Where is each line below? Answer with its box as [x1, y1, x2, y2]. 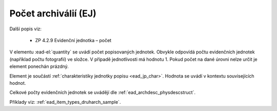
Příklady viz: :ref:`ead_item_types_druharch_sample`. [9, 99, 121, 105]
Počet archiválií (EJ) [9, 8, 97, 19]
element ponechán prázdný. [9, 63, 69, 69]
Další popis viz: [9, 26, 42, 32]
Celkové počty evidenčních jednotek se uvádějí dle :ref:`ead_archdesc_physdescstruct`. [9, 89, 196, 96]
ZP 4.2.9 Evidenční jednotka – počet [35, 37, 112, 43]
